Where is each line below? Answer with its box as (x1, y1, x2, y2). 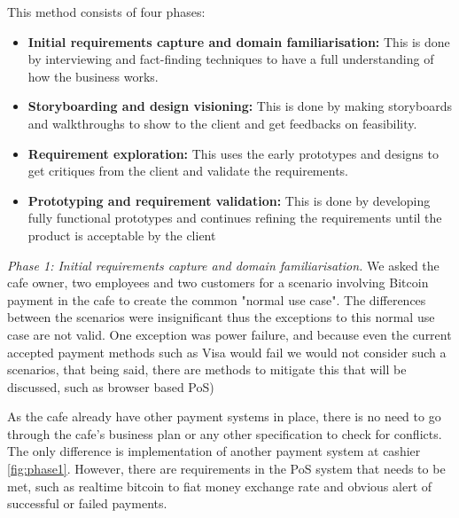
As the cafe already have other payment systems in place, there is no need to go (7, 407, 441, 426)
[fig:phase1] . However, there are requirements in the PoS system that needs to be (7, 459, 446, 478)
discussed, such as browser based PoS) (7, 377, 214, 396)
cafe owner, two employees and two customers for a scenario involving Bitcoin (7, 273, 429, 292)
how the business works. (27, 67, 159, 85)
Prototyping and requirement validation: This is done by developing (27, 191, 431, 209)
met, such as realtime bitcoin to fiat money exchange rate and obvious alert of (7, 476, 432, 495)
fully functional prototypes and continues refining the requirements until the (27, 208, 442, 227)
